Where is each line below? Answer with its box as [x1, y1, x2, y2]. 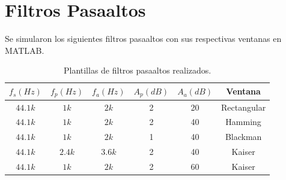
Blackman [225, 130, 262, 143]
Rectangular [221, 100, 266, 113]
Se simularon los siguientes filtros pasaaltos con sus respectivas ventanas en [5, 32, 282, 45]
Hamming [225, 115, 261, 128]
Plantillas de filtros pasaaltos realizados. [63, 64, 211, 77]
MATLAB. [5, 44, 44, 56]
